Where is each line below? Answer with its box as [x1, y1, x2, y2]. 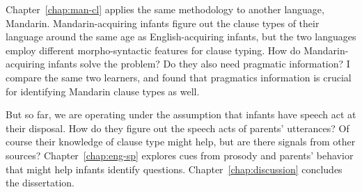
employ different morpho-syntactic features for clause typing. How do [6, 42, 301, 57]
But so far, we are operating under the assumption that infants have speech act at [6, 107, 356, 122]
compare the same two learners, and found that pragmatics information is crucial [6, 70, 352, 84]
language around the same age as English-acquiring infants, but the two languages [6, 29, 356, 44]
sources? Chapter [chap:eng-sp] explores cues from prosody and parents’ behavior [6, 147, 354, 162]
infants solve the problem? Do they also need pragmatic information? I [48, 56, 350, 71]
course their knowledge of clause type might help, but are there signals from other [6, 134, 356, 149]
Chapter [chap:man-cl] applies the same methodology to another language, [6, 2, 324, 16]
